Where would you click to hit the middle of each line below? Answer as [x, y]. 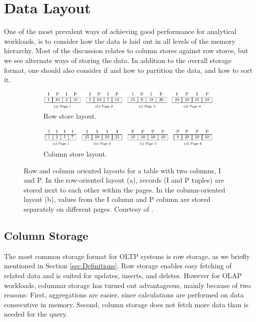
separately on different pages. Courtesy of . [89, 209]
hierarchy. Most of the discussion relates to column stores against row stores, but [126, 50]
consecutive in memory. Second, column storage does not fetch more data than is [126, 304]
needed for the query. [36, 314]
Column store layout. [75, 154]
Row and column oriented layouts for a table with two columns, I [122, 170]
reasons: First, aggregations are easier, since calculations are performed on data [124, 295]
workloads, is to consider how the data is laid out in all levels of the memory [120, 41]
